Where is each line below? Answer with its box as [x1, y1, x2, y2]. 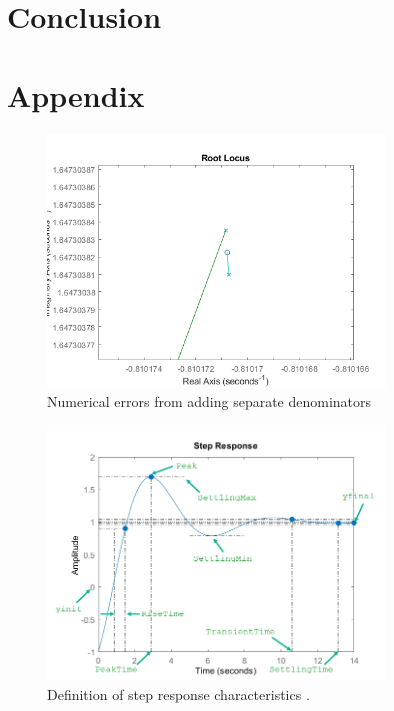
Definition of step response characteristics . [47, 684, 310, 705]
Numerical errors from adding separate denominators [47, 391, 372, 412]
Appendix [7, 74, 145, 115]
